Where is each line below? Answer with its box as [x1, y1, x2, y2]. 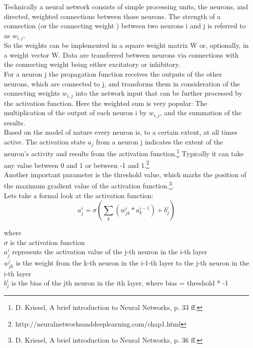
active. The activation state [4, 136, 86, 146]
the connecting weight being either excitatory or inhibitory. [4, 59, 181, 69]
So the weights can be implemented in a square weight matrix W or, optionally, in [4, 40, 249, 50]
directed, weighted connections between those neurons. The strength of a [4, 11, 221, 21]
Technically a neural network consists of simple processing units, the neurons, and [4, 1, 248, 11]
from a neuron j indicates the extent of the [96, 136, 223, 146]
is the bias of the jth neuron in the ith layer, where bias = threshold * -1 [11, 278, 229, 288]
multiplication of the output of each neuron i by [4, 107, 147, 118]
